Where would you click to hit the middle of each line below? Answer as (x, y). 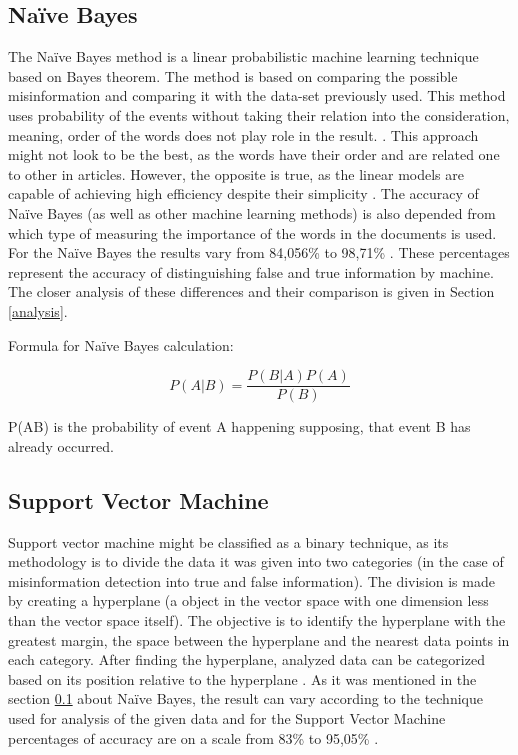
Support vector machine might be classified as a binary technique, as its (228, 541)
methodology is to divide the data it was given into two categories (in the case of (256, 561)
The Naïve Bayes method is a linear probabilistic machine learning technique (243, 56)
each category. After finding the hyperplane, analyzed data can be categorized (246, 659)
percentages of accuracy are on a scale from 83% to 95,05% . (193, 737)
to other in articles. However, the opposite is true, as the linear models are (236, 173)
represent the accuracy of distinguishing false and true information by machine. (251, 271)
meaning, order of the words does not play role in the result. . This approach (243, 134)
